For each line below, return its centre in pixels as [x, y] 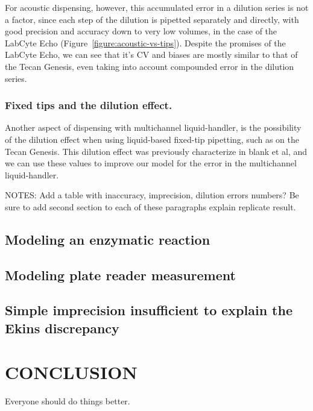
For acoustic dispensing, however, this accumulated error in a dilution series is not [157, 7]
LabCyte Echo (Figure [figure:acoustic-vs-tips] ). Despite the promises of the [145, 42]
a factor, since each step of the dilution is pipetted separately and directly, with [152, 19]
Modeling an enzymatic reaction [108, 239]
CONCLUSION [71, 372]
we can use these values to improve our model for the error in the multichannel [151, 163]
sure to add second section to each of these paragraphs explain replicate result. [150, 206]
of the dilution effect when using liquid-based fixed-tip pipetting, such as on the [152, 139]
